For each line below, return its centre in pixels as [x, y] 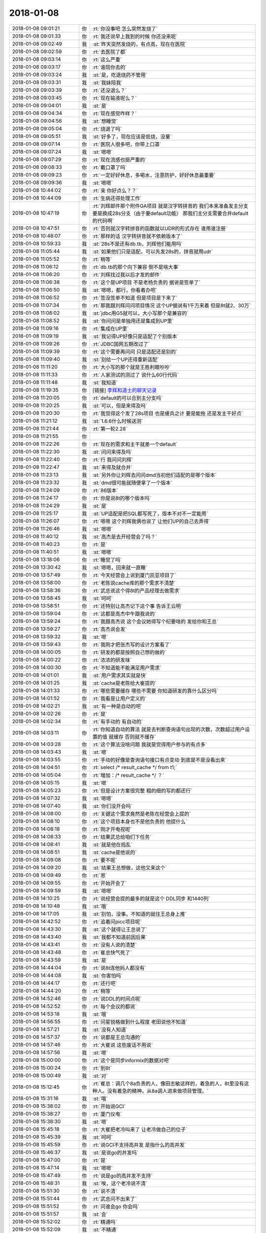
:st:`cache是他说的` [115, 852]
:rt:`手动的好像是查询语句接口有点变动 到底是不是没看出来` [160, 760]
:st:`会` [100, 1214]
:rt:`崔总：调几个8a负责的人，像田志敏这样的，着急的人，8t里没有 [168, 1084]
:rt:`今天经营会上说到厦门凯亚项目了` [134, 575]
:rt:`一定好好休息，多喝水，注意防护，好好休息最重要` [154, 175]
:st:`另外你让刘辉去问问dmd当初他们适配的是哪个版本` [154, 475]
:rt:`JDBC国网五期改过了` [121, 344]
